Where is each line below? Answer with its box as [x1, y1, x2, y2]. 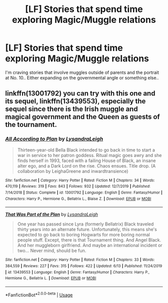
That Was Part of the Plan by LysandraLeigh [5, 211, 98, 217]
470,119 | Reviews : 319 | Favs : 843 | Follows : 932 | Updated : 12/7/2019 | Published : [5, 184, 151, 189]
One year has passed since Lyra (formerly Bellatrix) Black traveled [17, 221, 154, 227]
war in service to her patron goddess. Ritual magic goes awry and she [17, 152, 162, 158]
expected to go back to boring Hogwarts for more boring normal [17, 231, 150, 238]
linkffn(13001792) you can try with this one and [5, 89, 155, 98]
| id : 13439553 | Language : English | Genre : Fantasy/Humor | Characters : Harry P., [5, 269, 150, 274]
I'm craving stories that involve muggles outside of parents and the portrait [5, 69, 159, 75]
